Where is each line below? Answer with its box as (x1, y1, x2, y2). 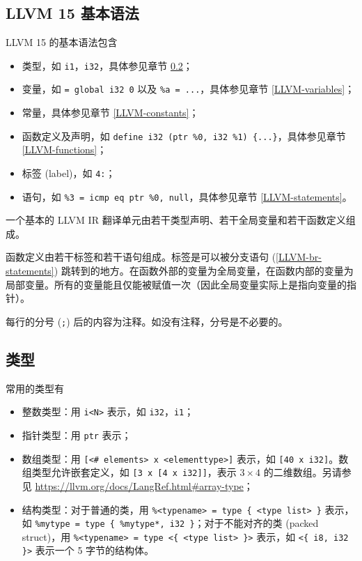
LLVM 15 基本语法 (6, 2, 139, 24)
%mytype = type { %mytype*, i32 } (35, 519, 195, 530)
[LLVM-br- (276, 249, 322, 264)
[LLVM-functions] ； (22, 142, 107, 157)
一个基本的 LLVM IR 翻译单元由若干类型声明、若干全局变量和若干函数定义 (6, 213, 346, 227)
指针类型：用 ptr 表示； (22, 427, 132, 442)
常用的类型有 (6, 381, 64, 395)
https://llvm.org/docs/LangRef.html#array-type (35, 478, 244, 493)
